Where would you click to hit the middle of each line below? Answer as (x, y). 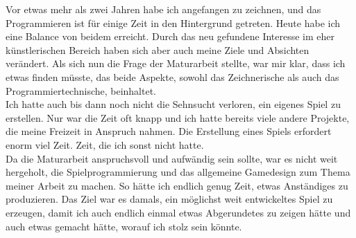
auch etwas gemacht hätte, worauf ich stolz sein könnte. (124, 226)
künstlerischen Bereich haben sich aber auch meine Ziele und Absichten (158, 49)
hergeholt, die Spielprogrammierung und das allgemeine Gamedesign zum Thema (178, 172)
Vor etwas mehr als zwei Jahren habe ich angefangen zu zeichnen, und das (163, 9)
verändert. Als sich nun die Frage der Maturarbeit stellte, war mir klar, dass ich (176, 63)
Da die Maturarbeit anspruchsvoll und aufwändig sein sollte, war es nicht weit (172, 158)
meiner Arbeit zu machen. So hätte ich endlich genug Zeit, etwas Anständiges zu (177, 185)
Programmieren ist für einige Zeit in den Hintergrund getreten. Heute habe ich (173, 22)
